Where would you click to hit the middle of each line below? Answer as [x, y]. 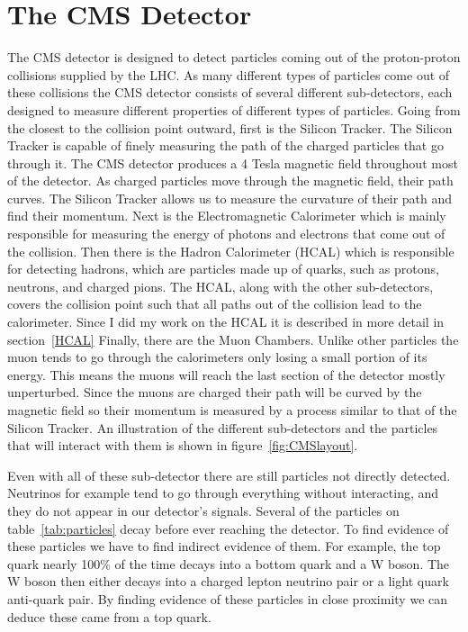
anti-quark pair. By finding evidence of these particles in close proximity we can [228, 598]
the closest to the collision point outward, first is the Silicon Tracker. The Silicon [230, 127]
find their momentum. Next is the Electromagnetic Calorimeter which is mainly [227, 216]
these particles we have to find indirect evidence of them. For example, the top [224, 546]
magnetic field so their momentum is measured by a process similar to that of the [232, 410]
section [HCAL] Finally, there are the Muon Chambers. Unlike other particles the [233, 339]
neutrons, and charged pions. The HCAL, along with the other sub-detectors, [220, 286]
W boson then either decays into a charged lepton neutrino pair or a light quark [228, 581]
